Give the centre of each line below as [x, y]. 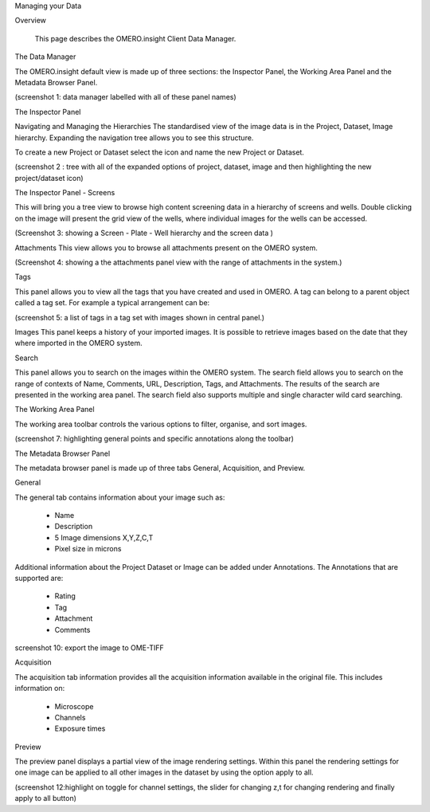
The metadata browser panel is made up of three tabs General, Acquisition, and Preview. [160, 468]
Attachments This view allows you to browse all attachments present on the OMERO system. [166, 248]
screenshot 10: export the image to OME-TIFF [89, 647]
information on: [40, 688]
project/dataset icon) [49, 178]
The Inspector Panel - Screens [65, 193]
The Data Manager [45, 57]
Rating [65, 596]
